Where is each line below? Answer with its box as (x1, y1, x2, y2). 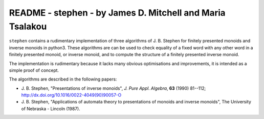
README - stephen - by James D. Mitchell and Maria (9, 7, 226, 18)
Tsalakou (9, 21, 47, 32)
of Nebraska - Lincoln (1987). (21, 105, 80, 112)
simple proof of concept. (9, 67, 59, 73)
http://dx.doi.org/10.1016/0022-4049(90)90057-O (21, 92, 122, 98)
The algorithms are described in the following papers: (9, 76, 117, 82)
